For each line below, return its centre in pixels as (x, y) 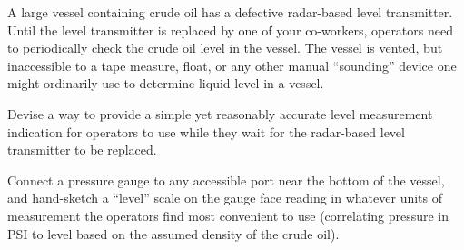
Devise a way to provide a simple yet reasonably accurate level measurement (220, 113)
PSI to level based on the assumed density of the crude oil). (173, 233)
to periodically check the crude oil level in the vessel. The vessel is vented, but (225, 48)
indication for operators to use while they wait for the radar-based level (206, 131)
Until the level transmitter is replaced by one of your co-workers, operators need (230, 30)
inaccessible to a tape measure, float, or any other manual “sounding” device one (232, 65)
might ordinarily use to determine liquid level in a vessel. (166, 83)
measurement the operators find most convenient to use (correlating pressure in (228, 215)
